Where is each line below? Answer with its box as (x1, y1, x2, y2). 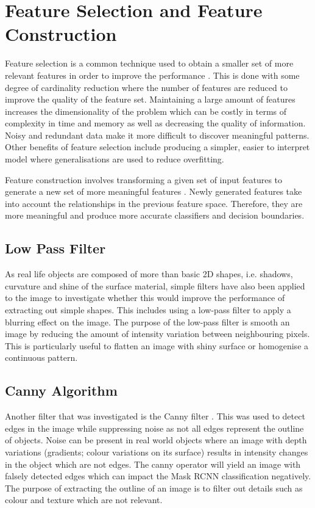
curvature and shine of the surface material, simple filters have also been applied (5, 279, 305, 292)
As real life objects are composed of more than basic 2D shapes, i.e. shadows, (5, 267, 293, 280)
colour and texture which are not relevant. (5, 493, 163, 506)
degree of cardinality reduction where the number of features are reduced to (5, 81, 288, 93)
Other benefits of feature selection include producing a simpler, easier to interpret (5, 140, 310, 153)
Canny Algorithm (5, 381, 118, 400)
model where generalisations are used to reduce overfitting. (5, 153, 224, 165)
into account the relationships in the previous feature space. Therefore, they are (5, 197, 303, 209)
